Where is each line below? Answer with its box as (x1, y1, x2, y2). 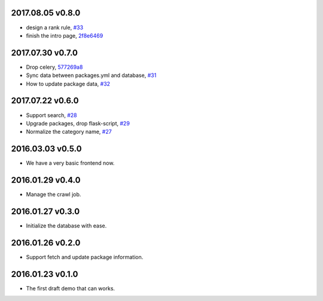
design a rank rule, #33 (26, 24, 84, 31)
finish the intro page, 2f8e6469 (26, 32, 103, 39)
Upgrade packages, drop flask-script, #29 (26, 119, 130, 127)
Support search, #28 (26, 111, 77, 119)
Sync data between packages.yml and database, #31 (26, 72, 157, 79)
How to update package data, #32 (26, 80, 111, 87)
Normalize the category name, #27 (26, 128, 112, 136)
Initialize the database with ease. (26, 222, 107, 229)
